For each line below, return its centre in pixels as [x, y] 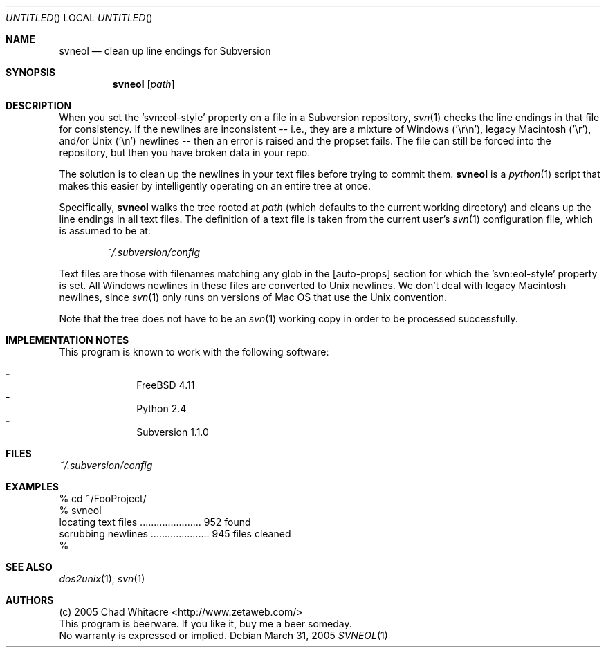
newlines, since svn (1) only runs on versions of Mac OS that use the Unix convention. [253, 297]
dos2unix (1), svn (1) [102, 579]
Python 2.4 [162, 408]
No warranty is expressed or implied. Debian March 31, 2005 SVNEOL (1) [223, 635]
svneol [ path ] [144, 84]
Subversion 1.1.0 [173, 432]
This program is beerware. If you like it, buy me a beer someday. [205, 624]
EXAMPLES [32, 487]
